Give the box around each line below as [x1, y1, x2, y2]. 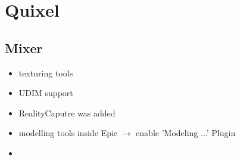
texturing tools [18, 66, 73, 79]
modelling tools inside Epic [18, 127, 118, 139]
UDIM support [18, 87, 73, 99]
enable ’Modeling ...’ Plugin [136, 127, 236, 139]
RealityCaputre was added [18, 106, 116, 119]
